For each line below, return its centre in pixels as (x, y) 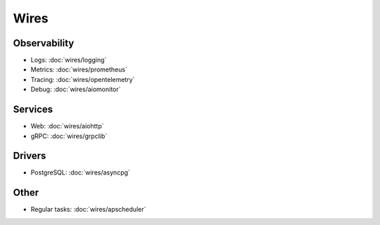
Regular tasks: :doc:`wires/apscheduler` (88, 210)
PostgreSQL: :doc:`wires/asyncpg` (80, 172)
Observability (44, 43)
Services (33, 110)
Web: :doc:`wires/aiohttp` (67, 126)
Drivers (30, 156)
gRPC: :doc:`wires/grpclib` (69, 136)
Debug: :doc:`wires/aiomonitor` (76, 89)
